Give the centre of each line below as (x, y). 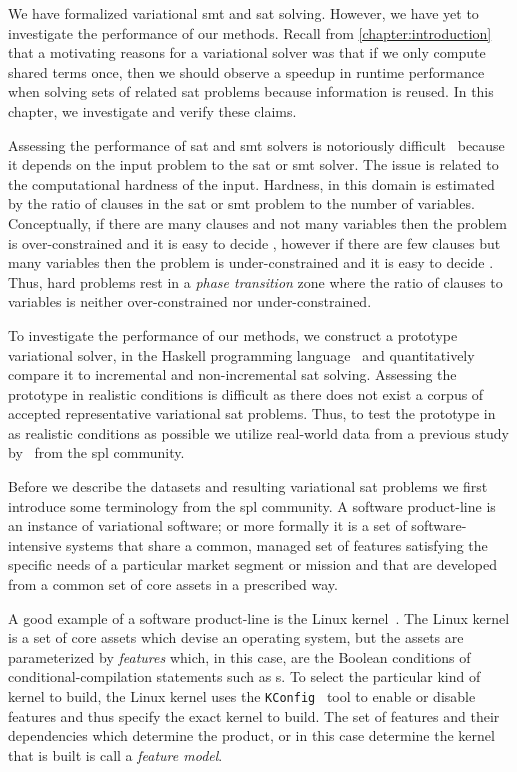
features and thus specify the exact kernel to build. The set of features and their (254, 715)
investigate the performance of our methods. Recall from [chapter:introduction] (250, 32)
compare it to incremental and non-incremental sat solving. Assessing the (232, 374)
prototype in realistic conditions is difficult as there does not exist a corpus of (246, 393)
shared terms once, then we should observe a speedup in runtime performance (246, 71)
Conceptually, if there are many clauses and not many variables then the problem (257, 222)
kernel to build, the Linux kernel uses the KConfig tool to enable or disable (242, 696)
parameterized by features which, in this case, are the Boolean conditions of (239, 656)
